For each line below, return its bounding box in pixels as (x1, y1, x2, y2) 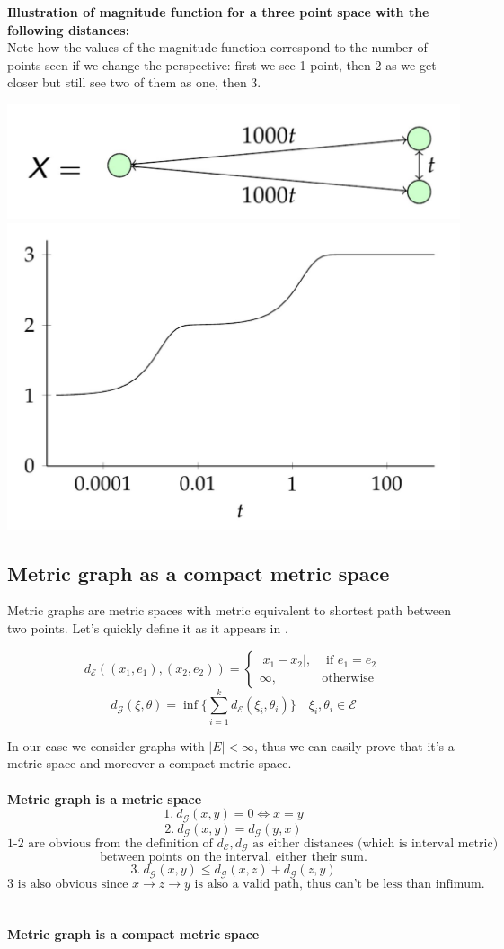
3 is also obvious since (7, 877, 128, 891)
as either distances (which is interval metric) (252, 837, 499, 851)
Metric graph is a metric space (7, 789, 202, 808)
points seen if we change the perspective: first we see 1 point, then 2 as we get (7, 55, 437, 74)
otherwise (322, 672, 375, 685)
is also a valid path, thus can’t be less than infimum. (194, 877, 485, 891)
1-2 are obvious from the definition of (7, 837, 213, 851)
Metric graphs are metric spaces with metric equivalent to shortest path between (7, 601, 452, 620)
